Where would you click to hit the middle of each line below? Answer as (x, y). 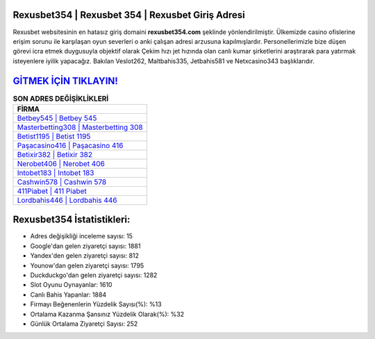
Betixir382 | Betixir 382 (55, 154)
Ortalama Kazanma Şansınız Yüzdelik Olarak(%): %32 (107, 314)
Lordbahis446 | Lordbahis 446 (67, 200)
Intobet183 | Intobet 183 (56, 172)
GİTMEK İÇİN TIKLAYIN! (65, 81)
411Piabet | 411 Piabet (52, 191)
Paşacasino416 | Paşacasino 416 (70, 145)
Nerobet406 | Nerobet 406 (61, 163)
